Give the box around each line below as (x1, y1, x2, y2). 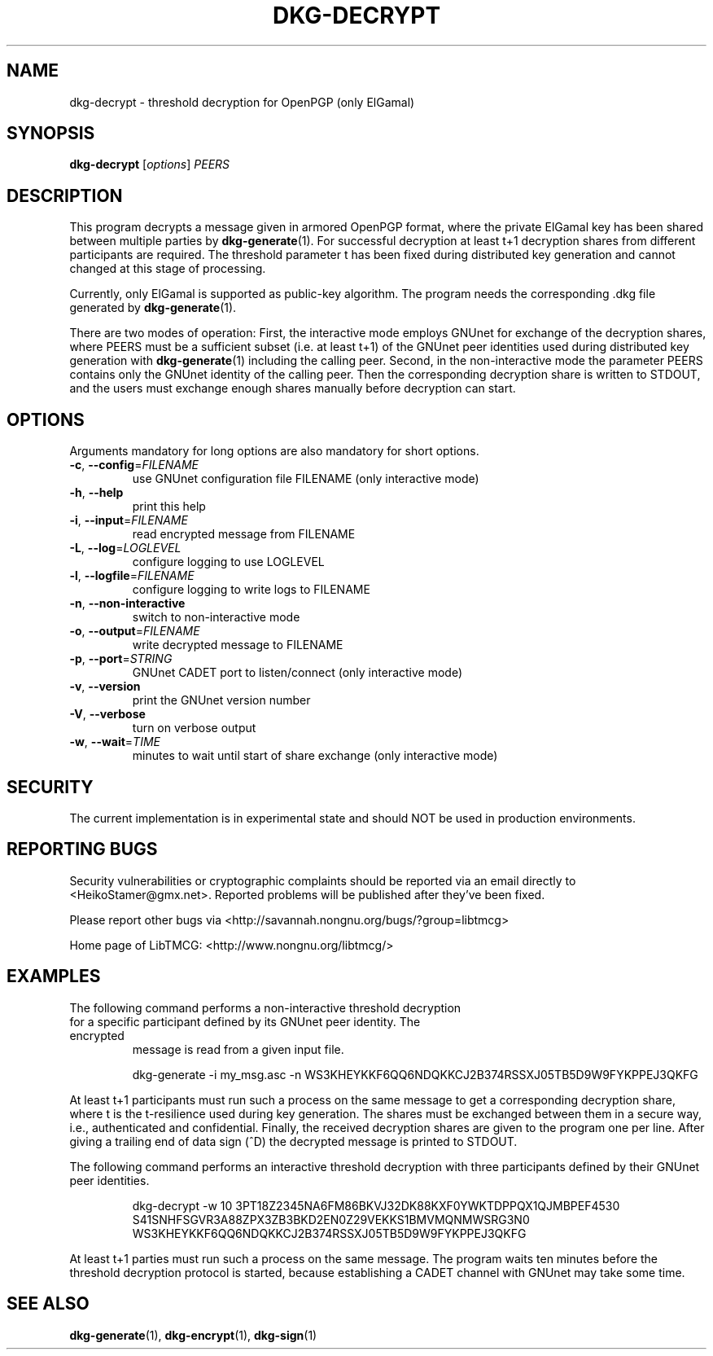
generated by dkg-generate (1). (69, 301, 237, 315)
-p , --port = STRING (69, 652, 173, 666)
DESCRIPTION (7, 185, 123, 206)
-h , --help (69, 485, 124, 500)
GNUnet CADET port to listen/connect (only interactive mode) (132, 665, 463, 680)
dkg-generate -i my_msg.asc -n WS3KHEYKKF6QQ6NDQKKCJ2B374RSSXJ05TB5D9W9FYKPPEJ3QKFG (132, 1067, 698, 1082)
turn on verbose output (132, 721, 256, 735)
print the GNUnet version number (132, 693, 311, 708)
